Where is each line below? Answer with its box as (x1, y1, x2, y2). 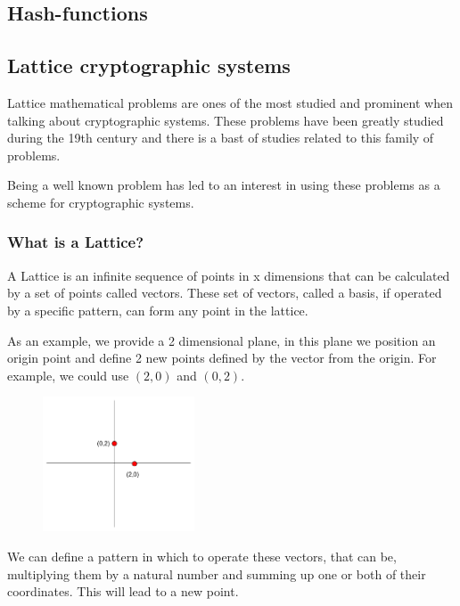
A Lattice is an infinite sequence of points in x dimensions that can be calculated (7, 266, 450, 284)
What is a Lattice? (7, 231, 144, 253)
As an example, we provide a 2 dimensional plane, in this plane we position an (7, 331, 436, 349)
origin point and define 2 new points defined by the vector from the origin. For (7, 348, 437, 367)
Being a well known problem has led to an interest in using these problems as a (7, 176, 440, 194)
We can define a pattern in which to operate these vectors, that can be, (7, 546, 397, 565)
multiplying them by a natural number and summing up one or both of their (7, 564, 426, 583)
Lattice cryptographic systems (7, 52, 291, 79)
